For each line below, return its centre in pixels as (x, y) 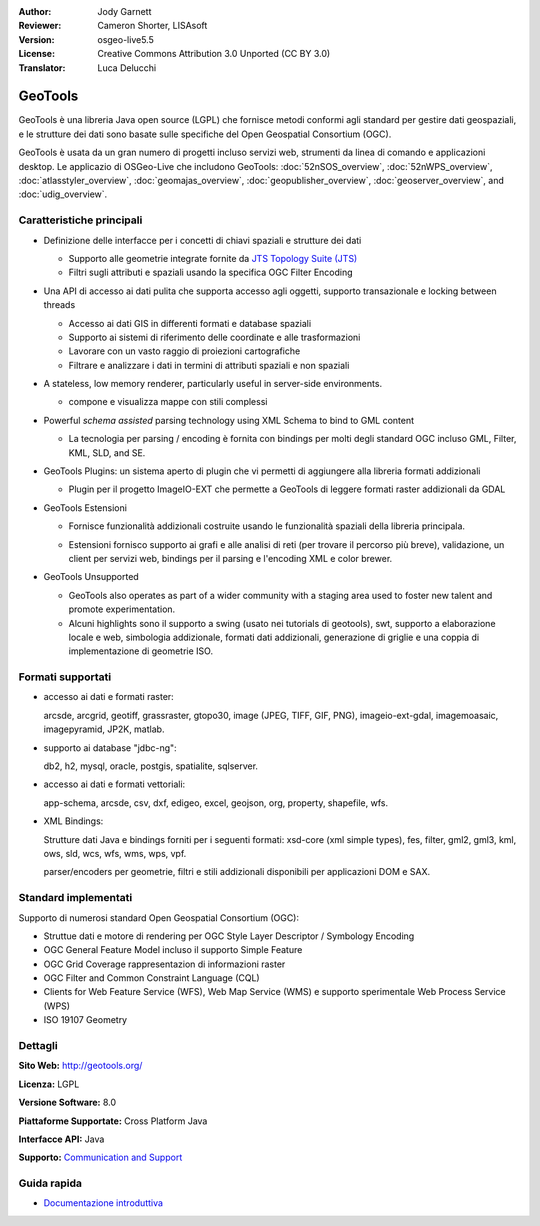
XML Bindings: (73, 821)
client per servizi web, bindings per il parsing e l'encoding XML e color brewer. (230, 558)
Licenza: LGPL (49, 1084)
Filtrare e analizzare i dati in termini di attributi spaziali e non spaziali (209, 365)
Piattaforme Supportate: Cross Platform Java (113, 1121)
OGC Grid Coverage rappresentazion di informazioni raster (164, 964)
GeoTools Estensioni (85, 507)
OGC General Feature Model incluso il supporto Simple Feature (173, 950)
